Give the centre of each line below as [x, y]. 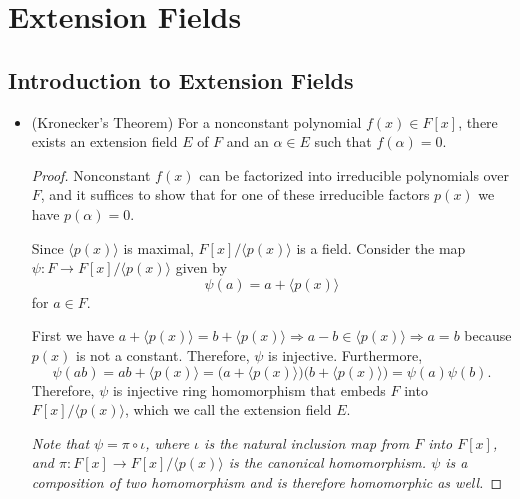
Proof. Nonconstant [91, 174]
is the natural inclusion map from [307, 442]
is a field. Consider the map [381, 247]
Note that [60, 442]
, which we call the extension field [228, 409]
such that [343, 141]
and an [247, 141]
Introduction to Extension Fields [181, 79]
